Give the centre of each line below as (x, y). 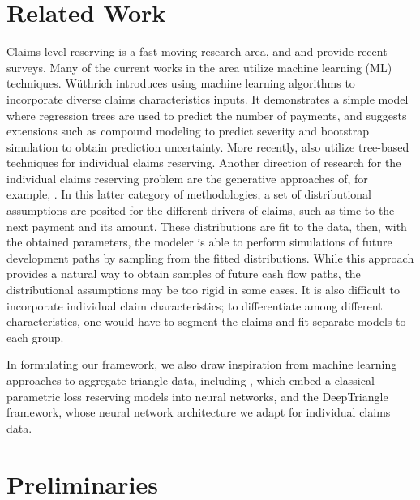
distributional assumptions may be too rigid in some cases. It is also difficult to (203, 290)
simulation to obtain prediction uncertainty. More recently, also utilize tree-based (208, 146)
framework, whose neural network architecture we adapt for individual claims (199, 412)
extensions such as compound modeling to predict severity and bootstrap (188, 131)
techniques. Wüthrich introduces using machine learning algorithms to (181, 83)
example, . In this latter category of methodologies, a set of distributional (189, 194)
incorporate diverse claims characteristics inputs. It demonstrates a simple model (208, 98)
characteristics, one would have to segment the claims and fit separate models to (206, 321)
